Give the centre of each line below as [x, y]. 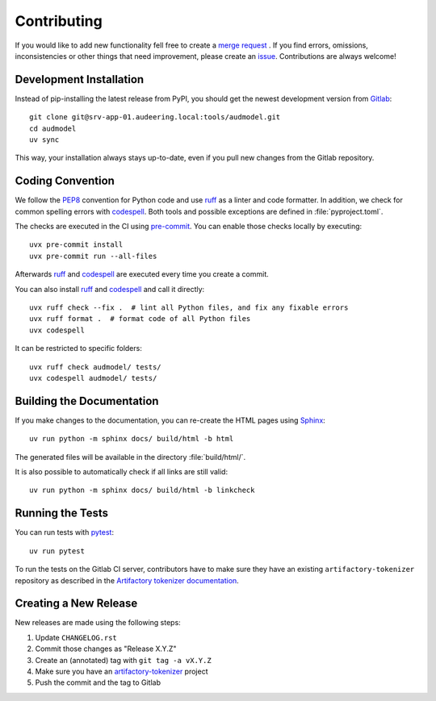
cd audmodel [53, 128]
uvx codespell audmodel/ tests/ [93, 378]
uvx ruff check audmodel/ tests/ [95, 367]
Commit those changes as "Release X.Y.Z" [106, 649]
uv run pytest [57, 551]
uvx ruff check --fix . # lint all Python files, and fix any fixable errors [189, 308]
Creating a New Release [76, 604]
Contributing [59, 21]
